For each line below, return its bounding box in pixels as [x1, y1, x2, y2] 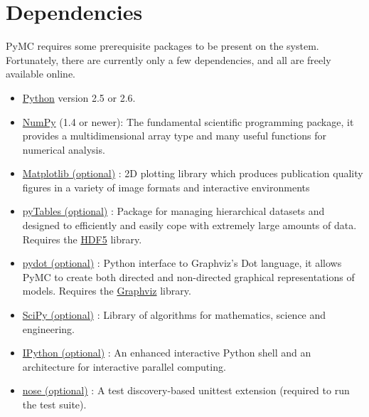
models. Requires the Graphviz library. [22, 283, 191, 298]
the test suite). [22, 397, 87, 411]
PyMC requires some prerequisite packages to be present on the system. [6, 38, 319, 53]
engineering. [22, 321, 75, 336]
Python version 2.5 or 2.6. [22, 90, 136, 105]
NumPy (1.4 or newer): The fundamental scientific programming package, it [22, 114, 354, 129]
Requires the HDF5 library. [22, 231, 142, 246]
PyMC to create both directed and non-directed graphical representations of [22, 269, 355, 284]
